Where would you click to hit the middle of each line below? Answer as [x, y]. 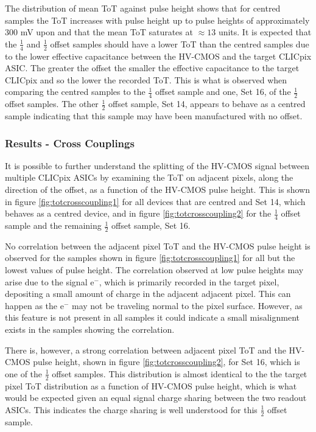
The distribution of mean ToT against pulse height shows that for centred [143, 8]
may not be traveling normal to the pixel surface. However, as [187, 305]
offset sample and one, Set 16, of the [223, 92]
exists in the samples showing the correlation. [90, 329]
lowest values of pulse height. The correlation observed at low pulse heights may [154, 270]
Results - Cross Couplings [70, 143]
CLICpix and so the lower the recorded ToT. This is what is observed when [146, 79]
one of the [24, 373]
